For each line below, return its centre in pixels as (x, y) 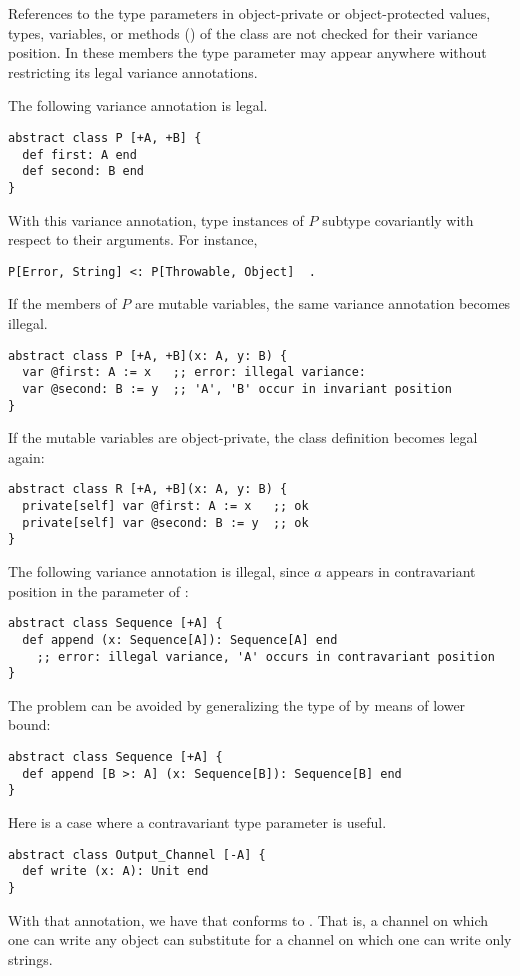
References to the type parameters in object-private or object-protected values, (249, 13)
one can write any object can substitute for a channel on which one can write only (260, 939)
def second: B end (83, 171)
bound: (29, 724)
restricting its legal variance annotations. (133, 71)
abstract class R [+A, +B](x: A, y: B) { (148, 489)
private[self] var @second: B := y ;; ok (165, 522)
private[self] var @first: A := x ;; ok (165, 506)
